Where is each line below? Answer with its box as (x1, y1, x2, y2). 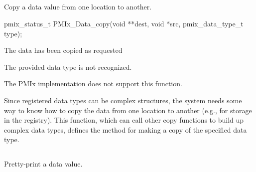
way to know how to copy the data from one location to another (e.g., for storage (4, 105, 252, 115)
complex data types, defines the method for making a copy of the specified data (4, 124, 247, 135)
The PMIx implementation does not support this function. (4, 78, 182, 89)
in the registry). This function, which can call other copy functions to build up (4, 115, 244, 125)
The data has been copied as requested (4, 45, 123, 55)
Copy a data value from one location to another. (4, 1, 152, 12)
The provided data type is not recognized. (4, 61, 132, 72)
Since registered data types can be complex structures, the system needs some (4, 95, 242, 105)
